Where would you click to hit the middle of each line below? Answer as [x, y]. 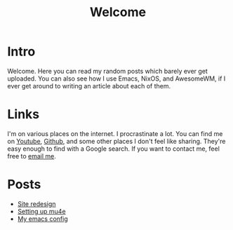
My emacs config [42, 219]
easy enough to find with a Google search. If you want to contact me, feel [113, 149]
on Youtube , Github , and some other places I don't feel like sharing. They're [116, 141]
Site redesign [36, 203]
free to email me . [32, 156]
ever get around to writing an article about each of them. [89, 86]
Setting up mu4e [41, 211]
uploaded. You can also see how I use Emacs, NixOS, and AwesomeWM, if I [116, 79]
